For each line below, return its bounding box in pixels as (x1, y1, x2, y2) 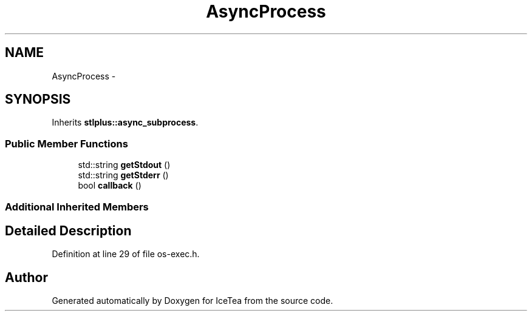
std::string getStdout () (78, 160, 171, 170)
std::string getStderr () (78, 170, 169, 181)
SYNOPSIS (5, 92, 71, 107)
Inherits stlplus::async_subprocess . (52, 117, 199, 128)
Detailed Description (5, 223, 132, 238)
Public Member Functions (5, 137, 128, 150)
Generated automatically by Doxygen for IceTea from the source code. (52, 295, 333, 306)
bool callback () (78, 180, 142, 191)
